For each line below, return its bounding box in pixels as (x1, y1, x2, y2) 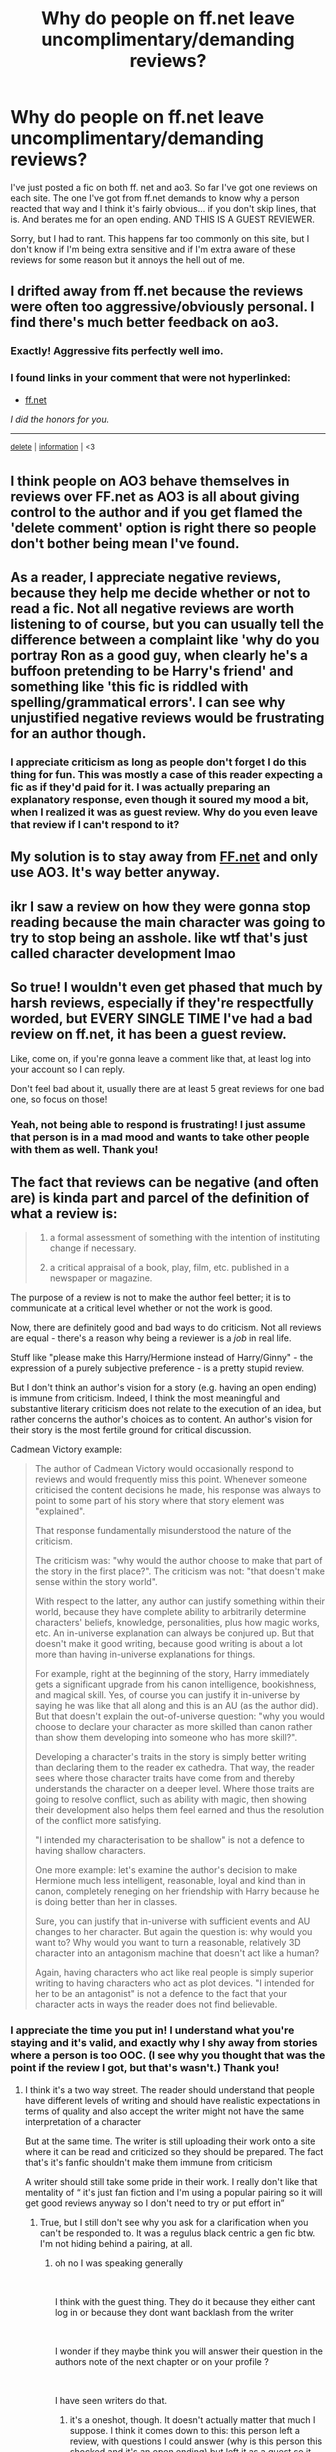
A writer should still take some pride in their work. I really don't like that (24, 2175, 318, 2187)
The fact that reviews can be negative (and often (10, 1173, 320, 1191)
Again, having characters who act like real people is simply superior (34, 1967, 314, 1979)
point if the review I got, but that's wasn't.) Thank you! (10, 2061, 280, 2075)
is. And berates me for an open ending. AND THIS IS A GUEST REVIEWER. (10, 213, 315, 225)
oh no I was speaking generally (54, 2257, 183, 2269)
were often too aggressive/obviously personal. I (10, 298, 315, 316)
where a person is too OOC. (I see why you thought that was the (10, 2048, 326, 2062)
